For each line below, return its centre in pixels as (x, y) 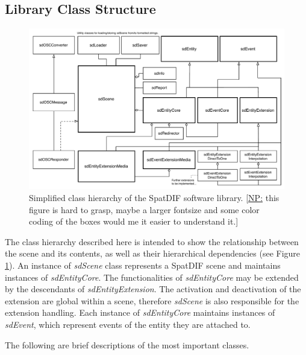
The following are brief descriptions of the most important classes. (127, 344)
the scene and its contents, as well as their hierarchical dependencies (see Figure (153, 253)
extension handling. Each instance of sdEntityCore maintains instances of (140, 312)
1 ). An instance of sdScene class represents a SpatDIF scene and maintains (143, 265)
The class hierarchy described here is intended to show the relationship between (152, 241)
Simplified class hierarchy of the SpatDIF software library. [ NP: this (154, 198)
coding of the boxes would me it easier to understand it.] (134, 221)
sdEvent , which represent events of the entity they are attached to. (128, 324)
